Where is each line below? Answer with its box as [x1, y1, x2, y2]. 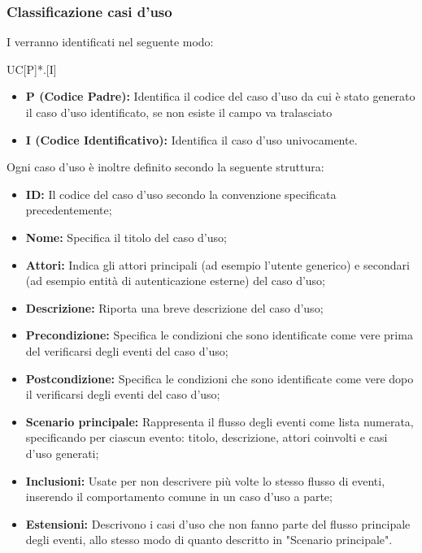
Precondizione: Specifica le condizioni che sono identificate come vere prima [25, 326, 413, 343]
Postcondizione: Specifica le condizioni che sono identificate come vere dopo [25, 369, 414, 387]
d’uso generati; [25, 444, 99, 461]
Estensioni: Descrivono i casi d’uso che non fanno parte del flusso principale [25, 515, 411, 532]
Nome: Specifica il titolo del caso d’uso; [25, 228, 227, 245]
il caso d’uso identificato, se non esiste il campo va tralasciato [25, 104, 333, 120]
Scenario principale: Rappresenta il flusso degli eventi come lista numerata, [25, 413, 414, 430]
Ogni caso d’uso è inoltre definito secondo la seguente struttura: [7, 158, 324, 175]
